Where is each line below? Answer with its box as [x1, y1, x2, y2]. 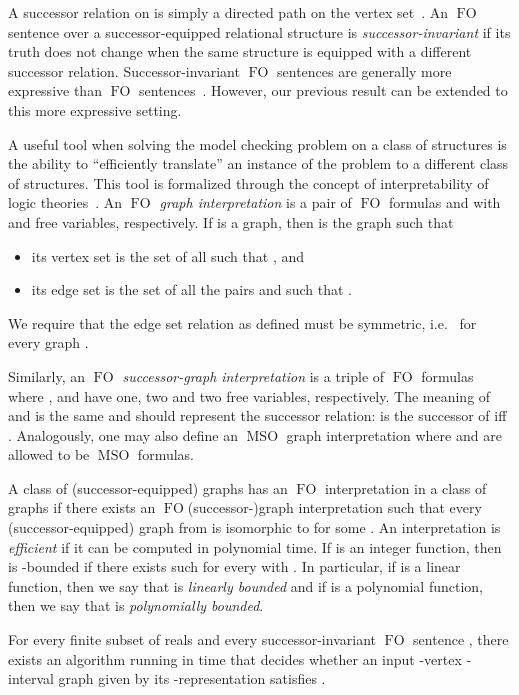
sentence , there [413, 629, 509, 650]
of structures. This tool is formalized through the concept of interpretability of [8, 172, 489, 193]
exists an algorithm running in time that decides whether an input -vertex [8, 648, 462, 669]
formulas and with [389, 192, 501, 213]
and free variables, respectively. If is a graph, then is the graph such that [8, 211, 454, 232]
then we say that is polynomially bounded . [8, 595, 264, 616]
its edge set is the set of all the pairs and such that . [31, 279, 352, 300]
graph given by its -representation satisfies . [58, 668, 326, 689]
